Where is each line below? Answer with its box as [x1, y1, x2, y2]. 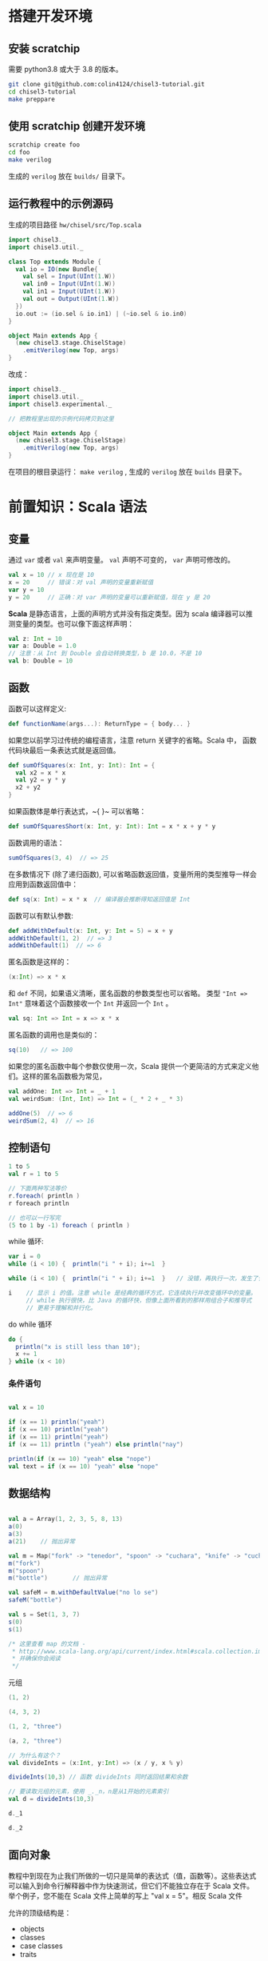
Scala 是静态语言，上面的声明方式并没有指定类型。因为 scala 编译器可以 [8, 609, 246, 618]
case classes [19, 1941, 63, 1951]
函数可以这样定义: [8, 703, 67, 713]
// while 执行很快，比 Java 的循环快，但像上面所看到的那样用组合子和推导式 [26, 1296, 253, 1304]
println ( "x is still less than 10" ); [15, 1343, 141, 1351]
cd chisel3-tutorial [8, 87, 77, 96]
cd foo [8, 149, 30, 157]
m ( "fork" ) [8, 1559, 41, 1567]
